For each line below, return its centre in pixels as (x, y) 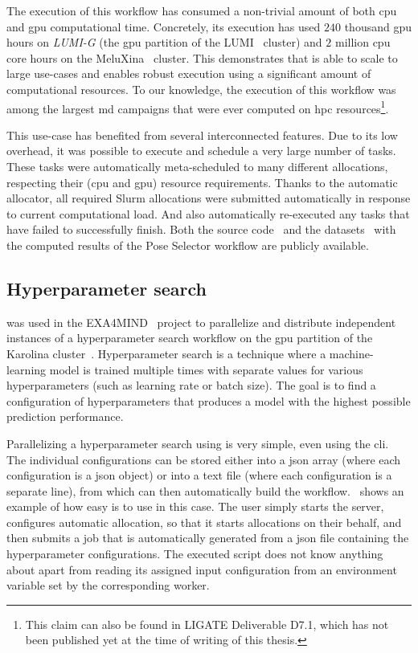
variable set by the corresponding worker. (108, 585)
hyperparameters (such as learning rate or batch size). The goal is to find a (191, 385)
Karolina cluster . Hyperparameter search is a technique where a (166, 353)
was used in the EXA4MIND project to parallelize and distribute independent (201, 322)
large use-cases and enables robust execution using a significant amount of (189, 73)
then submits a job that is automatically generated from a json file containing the (208, 538)
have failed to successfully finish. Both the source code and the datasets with (201, 229)
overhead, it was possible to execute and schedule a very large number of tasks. (201, 151)
